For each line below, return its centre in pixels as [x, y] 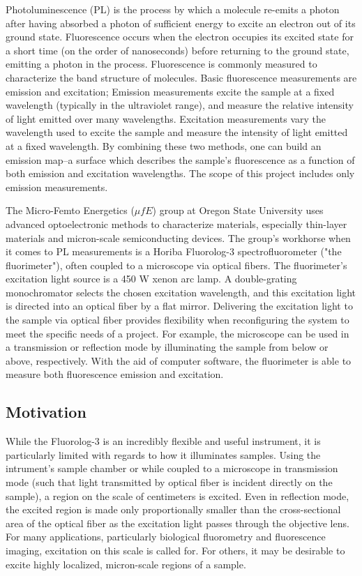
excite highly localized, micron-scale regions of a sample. [126, 564]
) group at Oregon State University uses [238, 210]
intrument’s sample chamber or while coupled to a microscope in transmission [172, 468]
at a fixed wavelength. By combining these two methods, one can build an [164, 145]
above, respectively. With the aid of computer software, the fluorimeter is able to [179, 360]
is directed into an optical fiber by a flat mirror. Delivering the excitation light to [179, 306]
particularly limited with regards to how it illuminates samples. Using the [163, 454]
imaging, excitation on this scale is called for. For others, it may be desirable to [175, 550]
